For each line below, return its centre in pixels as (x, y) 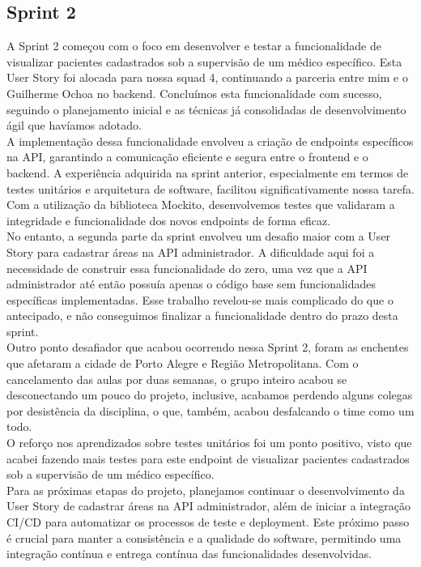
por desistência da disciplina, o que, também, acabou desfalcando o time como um (210, 410)
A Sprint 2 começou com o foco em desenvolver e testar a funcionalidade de (194, 46)
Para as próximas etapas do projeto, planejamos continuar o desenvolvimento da (206, 490)
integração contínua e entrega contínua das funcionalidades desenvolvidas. (189, 554)
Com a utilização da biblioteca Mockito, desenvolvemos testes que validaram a (201, 205)
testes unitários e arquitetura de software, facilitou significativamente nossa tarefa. (210, 188)
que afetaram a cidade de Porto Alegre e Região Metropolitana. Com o (183, 363)
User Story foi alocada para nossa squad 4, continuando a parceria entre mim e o (207, 77)
